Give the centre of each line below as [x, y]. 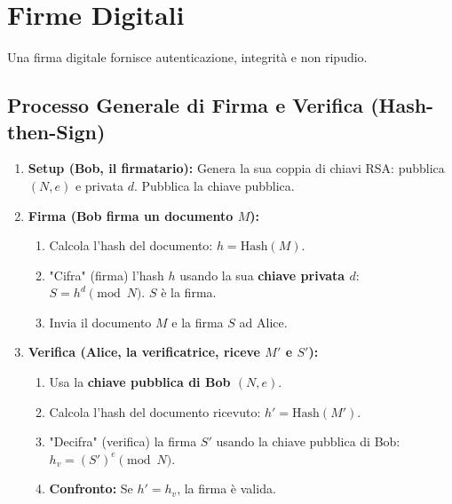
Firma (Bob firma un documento [131, 215]
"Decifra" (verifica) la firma [123, 441]
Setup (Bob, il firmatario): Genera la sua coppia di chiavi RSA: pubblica [236, 168]
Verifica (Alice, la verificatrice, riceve [144, 352]
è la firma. [189, 292]
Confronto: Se [91, 488]
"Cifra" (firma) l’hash [107, 275]
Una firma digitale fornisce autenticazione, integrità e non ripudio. [187, 57]
